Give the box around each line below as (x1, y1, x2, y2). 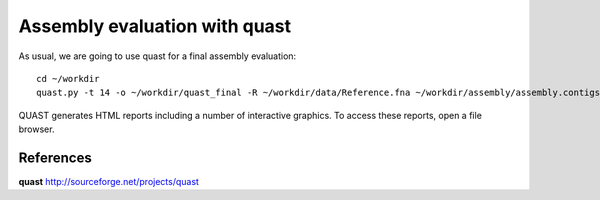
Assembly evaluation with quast (18, 15, 292, 37)
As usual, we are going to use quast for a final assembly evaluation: (18, 50, 297, 62)
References (18, 149, 92, 166)
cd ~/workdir (36, 73, 100, 84)
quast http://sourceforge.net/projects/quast (18, 176, 200, 188)
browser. (18, 123, 55, 135)
